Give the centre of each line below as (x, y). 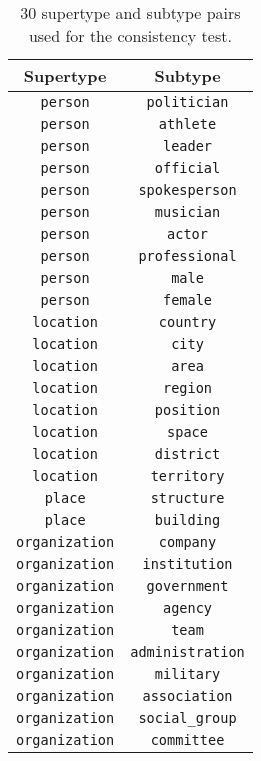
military (187, 674)
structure (187, 498)
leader (187, 146)
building (187, 520)
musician (187, 212)
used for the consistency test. (130, 35)
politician (187, 102)
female (187, 300)
